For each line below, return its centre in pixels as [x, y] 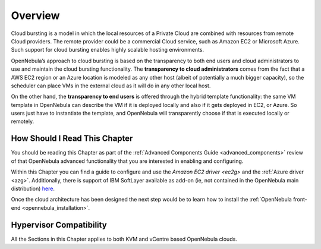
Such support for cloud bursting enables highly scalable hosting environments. [108, 50]
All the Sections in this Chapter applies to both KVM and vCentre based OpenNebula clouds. [124, 239]
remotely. [23, 121]
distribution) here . [33, 188]
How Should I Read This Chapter [72, 139]
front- [300, 200]
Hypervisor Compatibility [59, 225]
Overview [35, 15]
